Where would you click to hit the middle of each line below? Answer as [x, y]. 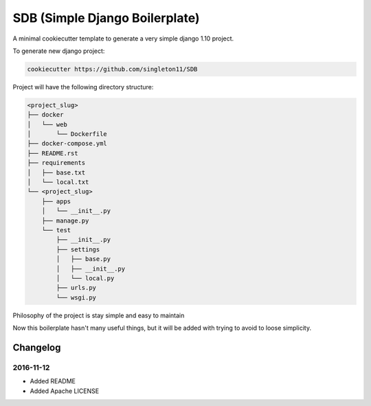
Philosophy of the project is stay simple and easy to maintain [99, 315]
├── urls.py [76, 288]
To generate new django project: [59, 51]
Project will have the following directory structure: [83, 87]
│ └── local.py [85, 278]
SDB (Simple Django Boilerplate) [106, 18]
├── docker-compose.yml [67, 144]
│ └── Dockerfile [67, 134]
